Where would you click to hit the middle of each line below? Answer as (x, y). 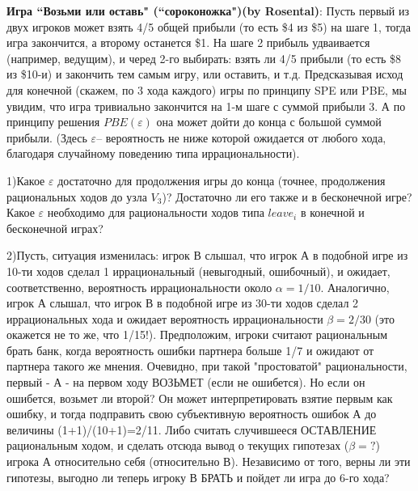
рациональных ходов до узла (77, 196)
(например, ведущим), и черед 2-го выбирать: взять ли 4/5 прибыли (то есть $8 (204, 58)
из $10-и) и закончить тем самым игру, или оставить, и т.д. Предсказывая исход (205, 74)
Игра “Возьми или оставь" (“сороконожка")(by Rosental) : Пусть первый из (208, 11)
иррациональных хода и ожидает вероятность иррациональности (165, 318)
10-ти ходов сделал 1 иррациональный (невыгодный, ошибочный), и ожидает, (198, 271)
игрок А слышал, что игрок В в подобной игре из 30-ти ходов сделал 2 (183, 303)
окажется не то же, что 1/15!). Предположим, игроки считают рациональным (197, 334)
